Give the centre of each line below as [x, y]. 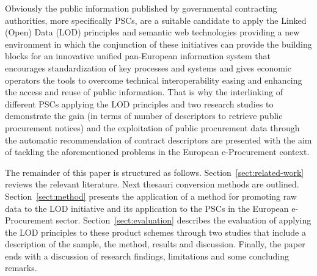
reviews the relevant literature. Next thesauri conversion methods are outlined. [152, 184]
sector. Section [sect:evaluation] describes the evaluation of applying [184, 220]
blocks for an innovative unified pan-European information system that [138, 56]
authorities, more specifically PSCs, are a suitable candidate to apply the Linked [156, 20]
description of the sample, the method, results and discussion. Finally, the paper [155, 244]
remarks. [21, 268]
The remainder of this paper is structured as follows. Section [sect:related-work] [155, 172]
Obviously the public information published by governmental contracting [141, 8]
